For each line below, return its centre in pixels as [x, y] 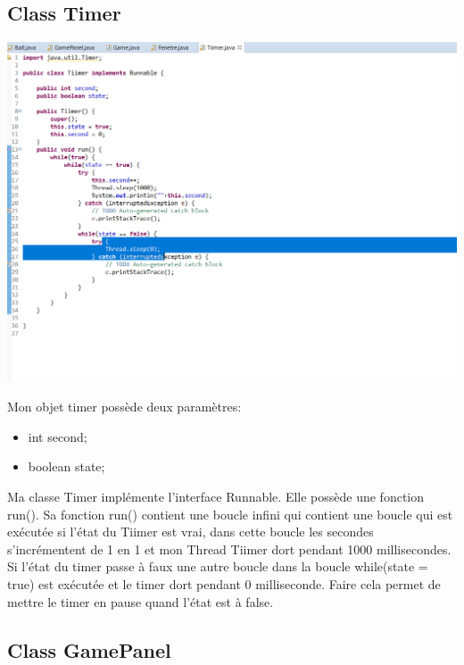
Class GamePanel [89, 649]
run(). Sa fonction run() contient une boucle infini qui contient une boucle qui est [230, 514]
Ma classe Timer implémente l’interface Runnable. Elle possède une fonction [216, 497]
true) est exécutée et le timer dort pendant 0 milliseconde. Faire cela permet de [224, 584]
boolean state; [66, 466]
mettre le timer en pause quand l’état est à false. [141, 601]
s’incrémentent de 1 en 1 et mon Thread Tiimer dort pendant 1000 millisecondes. [229, 549]
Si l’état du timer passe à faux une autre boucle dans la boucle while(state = [218, 566]
